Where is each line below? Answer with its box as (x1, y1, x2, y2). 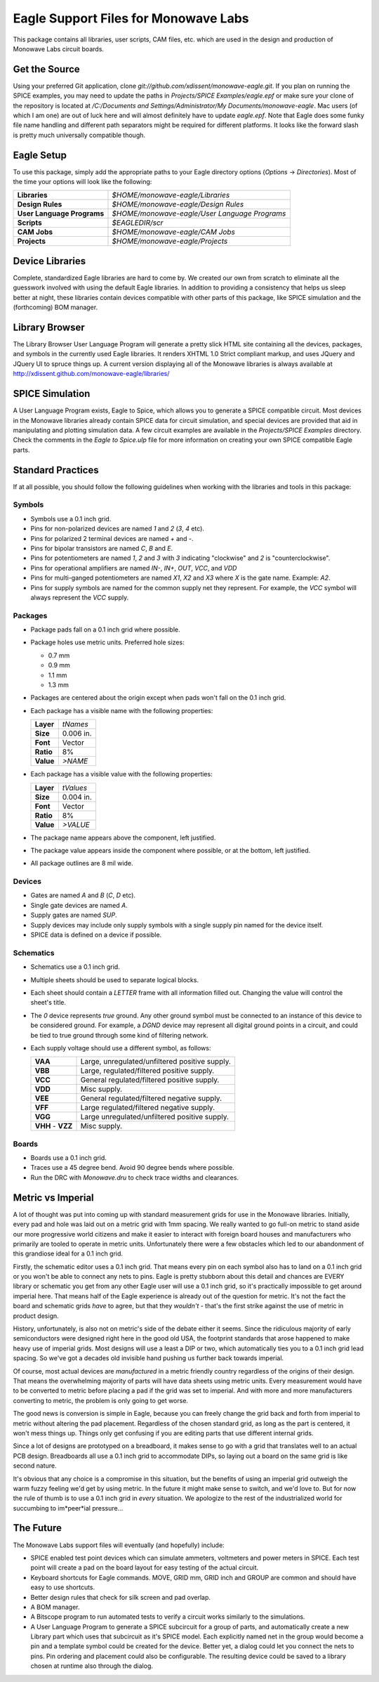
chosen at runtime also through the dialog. (30, 1662, 154, 1670)
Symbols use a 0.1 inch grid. (30, 514, 112, 523)
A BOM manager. (30, 1603, 80, 1611)
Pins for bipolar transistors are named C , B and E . (30, 544, 173, 552)
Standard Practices (13, 464, 99, 476)
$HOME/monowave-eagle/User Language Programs (112, 209, 286, 219)
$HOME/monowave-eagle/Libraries (112, 190, 230, 200)
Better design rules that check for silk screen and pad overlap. (30, 1593, 211, 1601)
